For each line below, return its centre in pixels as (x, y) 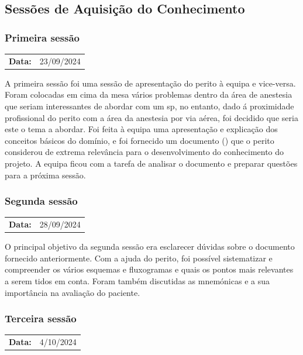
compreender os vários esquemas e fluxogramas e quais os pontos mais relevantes (149, 269)
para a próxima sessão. (45, 175)
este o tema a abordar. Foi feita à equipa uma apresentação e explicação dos (141, 129)
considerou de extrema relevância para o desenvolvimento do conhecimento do (144, 152)
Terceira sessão (41, 318)
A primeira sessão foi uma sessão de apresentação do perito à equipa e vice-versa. (150, 83)
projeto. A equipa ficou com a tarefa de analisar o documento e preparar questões (151, 163)
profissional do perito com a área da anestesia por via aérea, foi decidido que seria (151, 117)
